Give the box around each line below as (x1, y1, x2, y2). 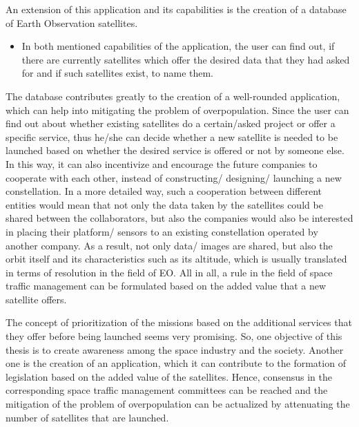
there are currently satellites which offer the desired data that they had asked (21, 52, 350, 66)
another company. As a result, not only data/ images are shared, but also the (6, 238, 333, 252)
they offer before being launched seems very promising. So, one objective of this (6, 329, 342, 343)
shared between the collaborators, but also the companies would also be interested (6, 211, 353, 225)
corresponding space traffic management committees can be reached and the (6, 383, 328, 397)
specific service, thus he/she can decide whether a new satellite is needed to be (6, 129, 338, 144)
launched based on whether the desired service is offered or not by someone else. (6, 143, 345, 158)
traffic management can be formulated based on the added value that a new (6, 278, 327, 293)
